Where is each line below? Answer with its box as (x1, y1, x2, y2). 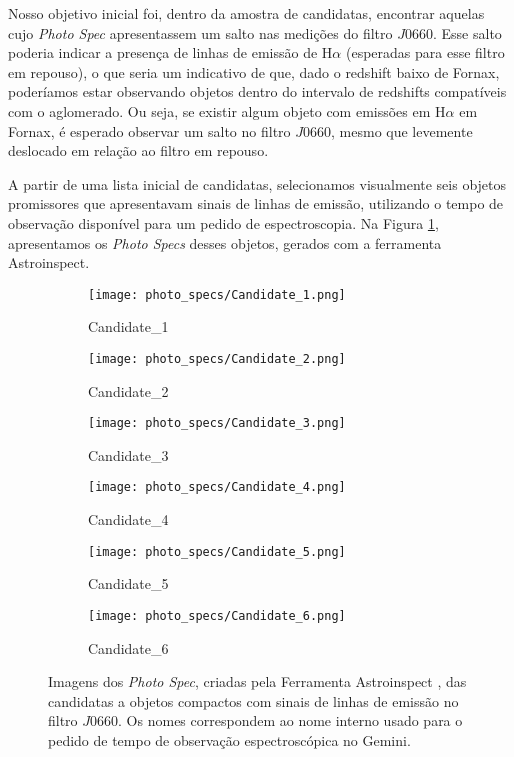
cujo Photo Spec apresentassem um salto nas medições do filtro (8, 22, 393, 43)
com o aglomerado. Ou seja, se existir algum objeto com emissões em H (8, 100, 446, 121)
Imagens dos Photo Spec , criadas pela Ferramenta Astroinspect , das (48, 671, 467, 692)
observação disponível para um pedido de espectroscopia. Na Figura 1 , (8, 212, 439, 233)
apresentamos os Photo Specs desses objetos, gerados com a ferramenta (8, 232, 442, 253)
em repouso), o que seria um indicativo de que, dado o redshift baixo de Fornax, (8, 61, 500, 82)
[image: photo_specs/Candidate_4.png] (88, 480, 346, 495)
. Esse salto (432, 22, 502, 43)
